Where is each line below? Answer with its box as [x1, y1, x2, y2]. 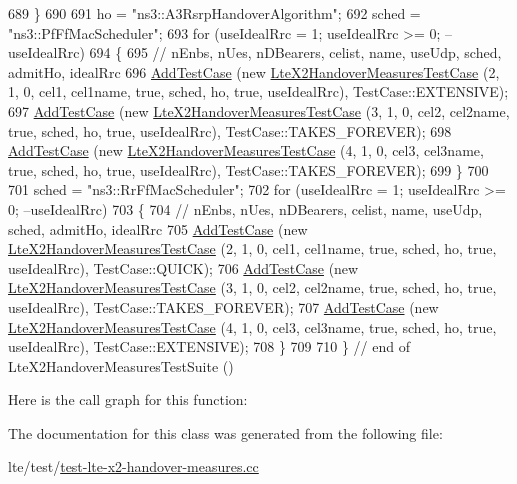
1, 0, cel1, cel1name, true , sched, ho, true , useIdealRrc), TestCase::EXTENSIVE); [8, 81, 509, 102]
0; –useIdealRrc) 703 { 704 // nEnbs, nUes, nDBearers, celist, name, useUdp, [8, 198, 483, 219]
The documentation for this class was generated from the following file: [8, 422, 443, 443]
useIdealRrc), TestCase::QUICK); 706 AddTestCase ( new [8, 257, 359, 278]
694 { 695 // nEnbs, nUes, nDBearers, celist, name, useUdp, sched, [89, 42, 502, 63]
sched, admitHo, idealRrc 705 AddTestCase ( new [8, 218, 308, 239]
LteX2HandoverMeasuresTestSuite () [8, 355, 234, 376]
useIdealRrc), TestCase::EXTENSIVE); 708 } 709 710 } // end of [8, 336, 410, 357]
